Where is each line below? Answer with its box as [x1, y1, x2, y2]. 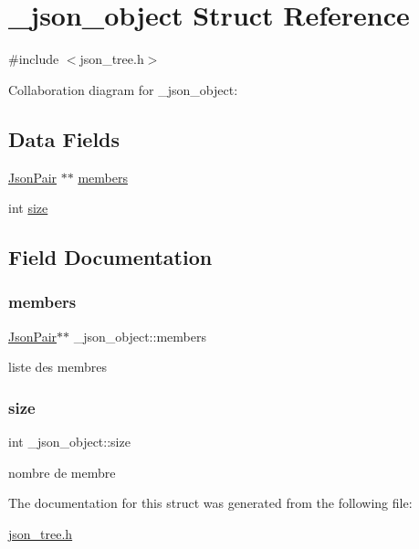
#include [8, 49, 59, 69]
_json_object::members [73, 326, 206, 345]
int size [8, 198, 48, 217]
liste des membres [8, 357, 107, 376]
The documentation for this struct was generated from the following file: [8, 493, 413, 512]
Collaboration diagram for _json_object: [8, 79, 238, 99]
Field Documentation [8, 243, 213, 271]
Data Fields [8, 124, 120, 153]
